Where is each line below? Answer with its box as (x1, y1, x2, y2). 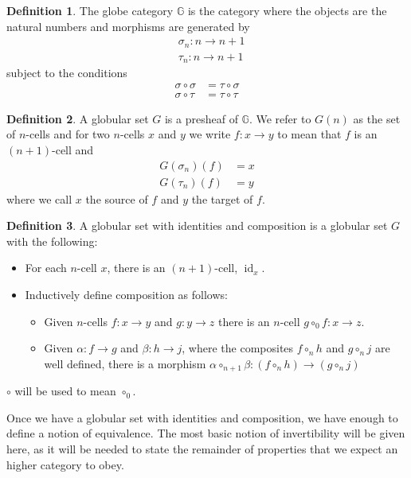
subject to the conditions (6, 64, 127, 81)
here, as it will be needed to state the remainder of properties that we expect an (6, 441, 398, 457)
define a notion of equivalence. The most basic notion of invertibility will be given (6, 425, 405, 441)
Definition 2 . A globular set (6, 110, 149, 126)
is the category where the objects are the (187, 2, 387, 18)
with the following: (6, 232, 98, 249)
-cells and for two (25, 126, 110, 142)
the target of (191, 190, 253, 207)
